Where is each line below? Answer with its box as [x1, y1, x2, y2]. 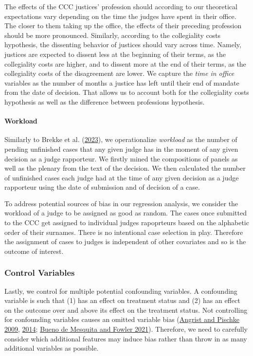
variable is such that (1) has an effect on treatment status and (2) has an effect [4, 295, 240, 305]
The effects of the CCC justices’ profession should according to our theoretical [4, 1, 237, 11]
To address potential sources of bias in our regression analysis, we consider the [4, 198, 238, 208]
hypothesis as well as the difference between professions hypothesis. [4, 96, 205, 107]
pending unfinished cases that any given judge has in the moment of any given [4, 143, 238, 154]
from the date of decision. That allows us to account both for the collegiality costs [4, 87, 249, 97]
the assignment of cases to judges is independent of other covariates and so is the [4, 236, 246, 247]
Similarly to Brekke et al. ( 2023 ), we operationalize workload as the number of [4, 134, 237, 144]
